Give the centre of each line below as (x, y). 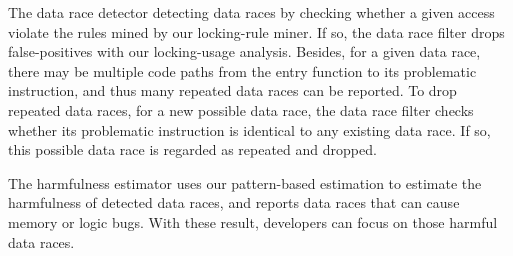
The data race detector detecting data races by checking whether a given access (251, 12)
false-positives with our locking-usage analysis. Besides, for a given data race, (244, 51)
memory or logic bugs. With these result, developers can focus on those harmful (253, 221)
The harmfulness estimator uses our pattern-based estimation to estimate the (245, 182)
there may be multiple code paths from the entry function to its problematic (242, 70)
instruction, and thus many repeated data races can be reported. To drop (232, 90)
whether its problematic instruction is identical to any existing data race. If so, (249, 129)
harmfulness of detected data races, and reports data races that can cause (234, 202)
